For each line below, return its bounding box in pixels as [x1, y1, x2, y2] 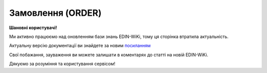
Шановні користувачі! [9, 25, 57, 31]
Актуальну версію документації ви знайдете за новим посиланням [9, 42, 151, 49]
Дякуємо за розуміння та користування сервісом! [9, 61, 116, 67]
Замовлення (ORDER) [9, 7, 102, 18]
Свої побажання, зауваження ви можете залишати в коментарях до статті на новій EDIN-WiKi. [9, 52, 209, 58]
